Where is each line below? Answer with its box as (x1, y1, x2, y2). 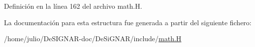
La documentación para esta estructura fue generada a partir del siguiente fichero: (4, 17, 252, 27)
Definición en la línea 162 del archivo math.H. (4, 1, 142, 11)
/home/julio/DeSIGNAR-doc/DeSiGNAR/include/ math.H (4, 33, 182, 44)
